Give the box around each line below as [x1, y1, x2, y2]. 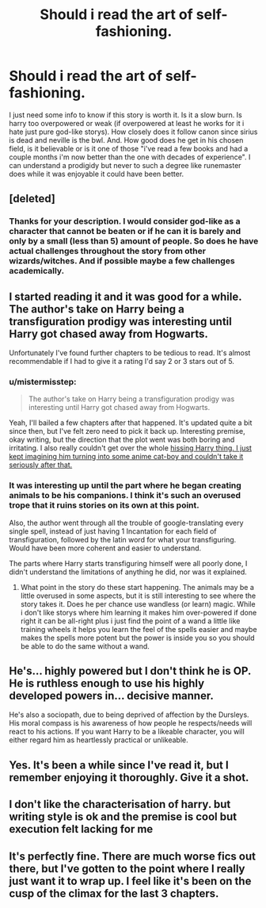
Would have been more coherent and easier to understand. [9, 543, 202, 553]
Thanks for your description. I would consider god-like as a [9, 216, 241, 227]
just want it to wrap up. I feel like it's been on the [9, 874, 252, 887]
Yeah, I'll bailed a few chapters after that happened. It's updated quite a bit [9, 418, 253, 427]
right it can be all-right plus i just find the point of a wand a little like [20, 616, 241, 626]
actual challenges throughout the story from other [9, 246, 207, 257]
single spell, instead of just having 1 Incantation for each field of [9, 526, 217, 536]
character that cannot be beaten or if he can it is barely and [9, 226, 241, 237]
